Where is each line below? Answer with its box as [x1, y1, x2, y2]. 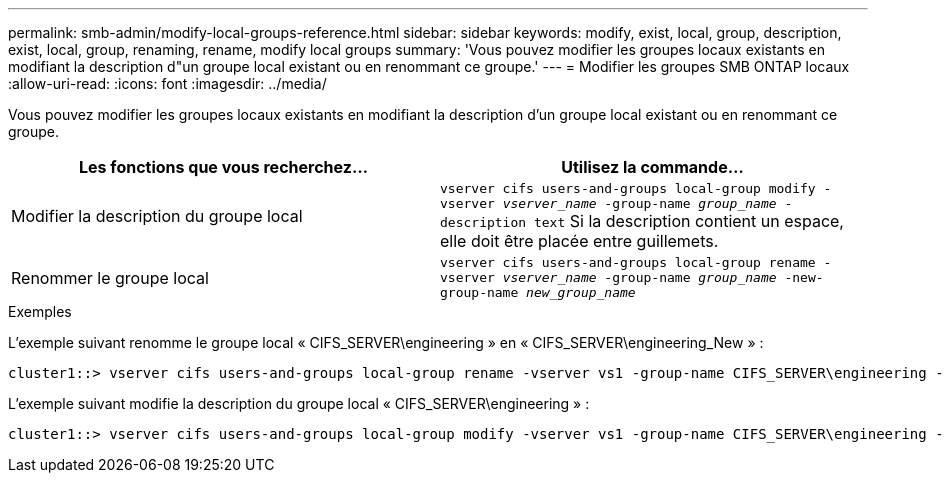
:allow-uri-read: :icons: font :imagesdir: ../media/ [8, 75, 327, 92]
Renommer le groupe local [11, 267, 209, 288]
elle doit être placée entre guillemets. [440, 231, 719, 251]
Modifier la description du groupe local [11, 206, 303, 226]
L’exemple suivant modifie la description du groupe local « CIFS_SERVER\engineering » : [8, 395, 590, 412]
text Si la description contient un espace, [533, 211, 844, 231]
